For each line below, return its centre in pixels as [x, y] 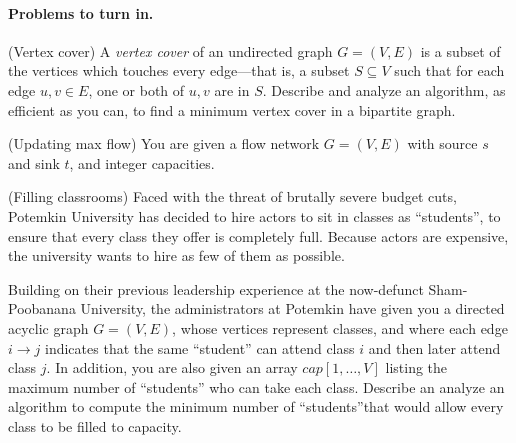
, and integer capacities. [142, 162]
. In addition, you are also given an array [172, 367]
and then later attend [434, 347]
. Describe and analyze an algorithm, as [384, 89]
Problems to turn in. [81, 12]
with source [442, 143]
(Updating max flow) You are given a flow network [164, 143]
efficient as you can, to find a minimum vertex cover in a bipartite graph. [232, 109]
